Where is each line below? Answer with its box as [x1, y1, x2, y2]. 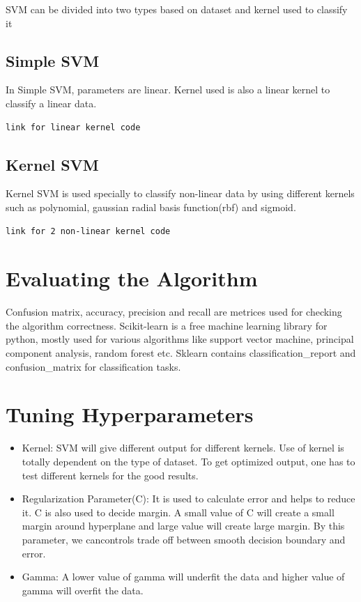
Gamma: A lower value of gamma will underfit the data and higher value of [22, 569, 345, 584]
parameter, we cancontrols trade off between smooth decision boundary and [22, 532, 346, 546]
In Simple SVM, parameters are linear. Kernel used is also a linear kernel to [6, 82, 330, 97]
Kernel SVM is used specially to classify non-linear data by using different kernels [6, 186, 355, 201]
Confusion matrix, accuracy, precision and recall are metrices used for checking [6, 304, 342, 319]
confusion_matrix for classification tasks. [6, 359, 181, 373]
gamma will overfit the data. [22, 582, 144, 597]
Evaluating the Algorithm [6, 264, 258, 293]
